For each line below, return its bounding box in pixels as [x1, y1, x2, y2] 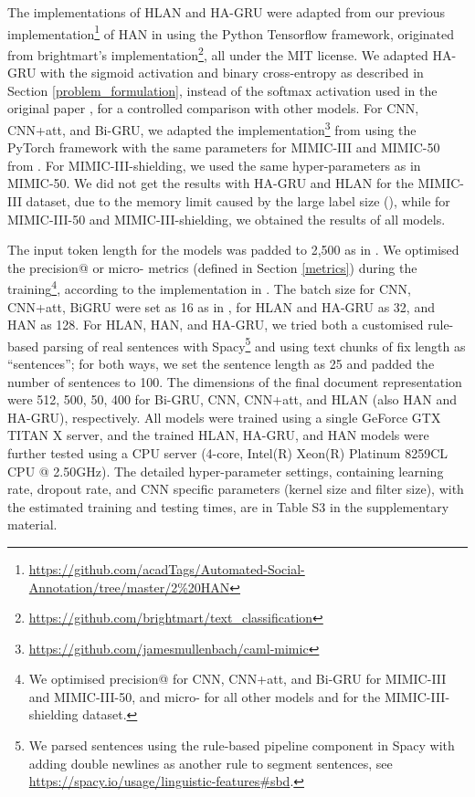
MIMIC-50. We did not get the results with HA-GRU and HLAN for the [7, 173, 414, 193]
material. [7, 515, 58, 534]
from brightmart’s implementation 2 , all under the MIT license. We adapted [7, 42, 428, 64]
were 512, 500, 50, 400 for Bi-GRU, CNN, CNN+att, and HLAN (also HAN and [7, 390, 457, 409]
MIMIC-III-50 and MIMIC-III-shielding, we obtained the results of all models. [7, 209, 446, 228]
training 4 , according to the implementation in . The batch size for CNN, [7, 277, 412, 298]
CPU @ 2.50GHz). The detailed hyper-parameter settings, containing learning [7, 461, 444, 480]
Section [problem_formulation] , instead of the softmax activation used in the [7, 80, 438, 100]
